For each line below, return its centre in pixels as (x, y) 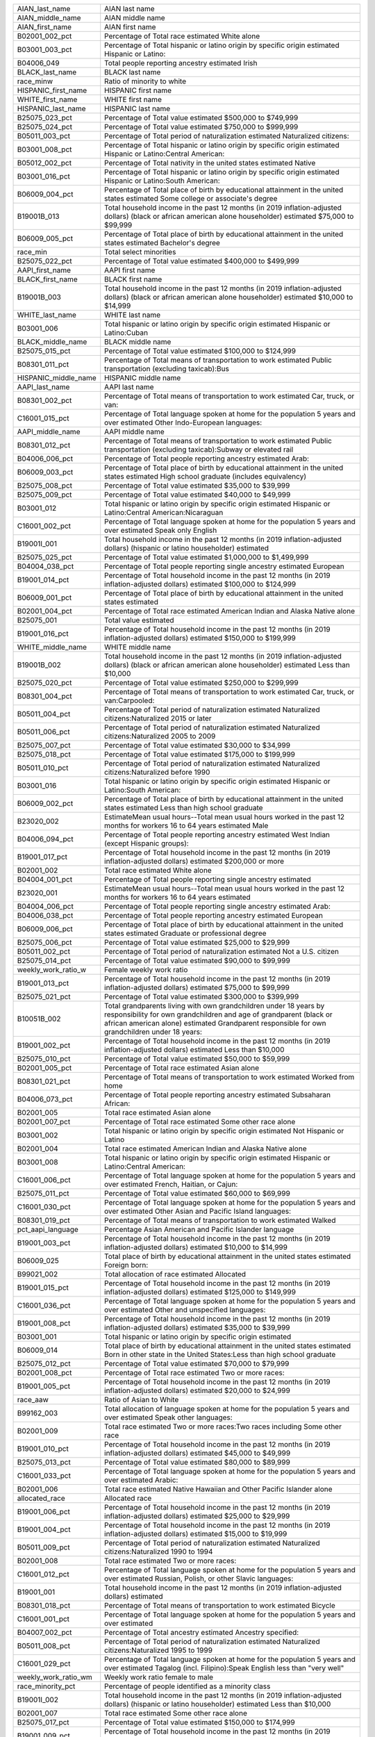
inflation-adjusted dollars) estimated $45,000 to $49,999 (198, 1453)
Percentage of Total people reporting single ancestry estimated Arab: (218, 906)
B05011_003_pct (44, 136)
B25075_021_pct (44, 997)
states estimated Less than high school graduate (184, 808)
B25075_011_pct (43, 1193)
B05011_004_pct (44, 714)
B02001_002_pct (44, 36)
